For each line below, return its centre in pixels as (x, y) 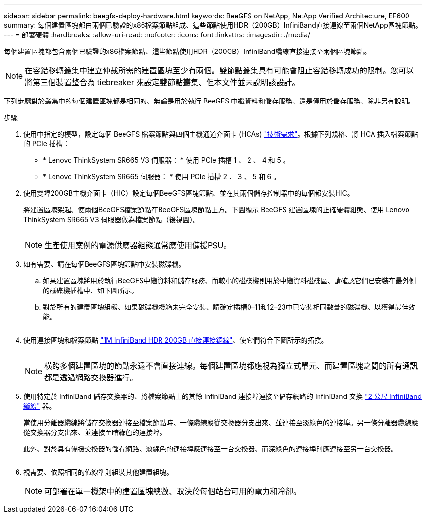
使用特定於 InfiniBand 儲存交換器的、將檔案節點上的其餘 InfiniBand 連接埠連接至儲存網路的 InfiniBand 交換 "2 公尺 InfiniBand (223, 396)
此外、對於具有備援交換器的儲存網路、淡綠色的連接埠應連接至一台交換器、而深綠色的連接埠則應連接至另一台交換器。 (211, 449)
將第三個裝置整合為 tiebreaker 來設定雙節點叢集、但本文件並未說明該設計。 (162, 82)
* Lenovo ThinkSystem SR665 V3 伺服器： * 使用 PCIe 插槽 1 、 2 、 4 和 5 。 (166, 160)
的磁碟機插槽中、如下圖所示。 (90, 290)
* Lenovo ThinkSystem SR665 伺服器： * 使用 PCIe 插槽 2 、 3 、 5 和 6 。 (162, 177)
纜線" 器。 (40, 406)
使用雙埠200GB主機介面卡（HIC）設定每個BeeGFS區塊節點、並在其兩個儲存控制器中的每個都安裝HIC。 (189, 193)
